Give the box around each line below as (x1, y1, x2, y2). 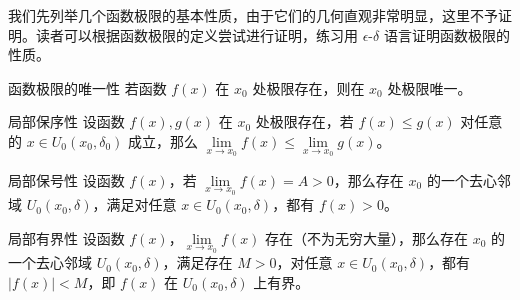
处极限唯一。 (387, 77, 472, 98)
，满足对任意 (92, 194, 177, 215)
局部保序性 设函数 (8, 111, 125, 132)
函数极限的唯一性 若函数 (8, 77, 167, 98)
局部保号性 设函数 (8, 169, 125, 190)
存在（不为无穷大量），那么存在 (265, 227, 469, 248)
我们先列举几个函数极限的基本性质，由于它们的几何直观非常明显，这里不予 (8, 5, 498, 25)
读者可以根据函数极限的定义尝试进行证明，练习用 (35, 24, 358, 45)
